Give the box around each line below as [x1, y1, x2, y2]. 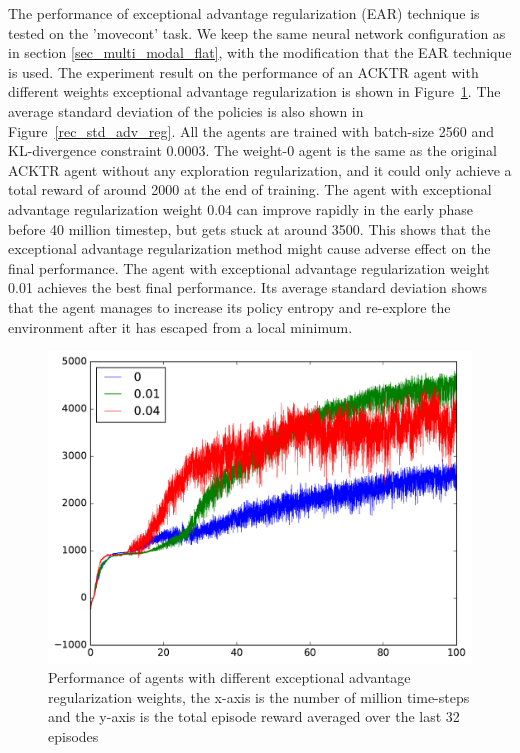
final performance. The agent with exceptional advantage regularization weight [8, 257, 490, 278]
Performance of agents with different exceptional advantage [48, 667, 411, 688]
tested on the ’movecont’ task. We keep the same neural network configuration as [8, 22, 506, 43]
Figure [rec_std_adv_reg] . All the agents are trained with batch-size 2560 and [8, 120, 494, 141]
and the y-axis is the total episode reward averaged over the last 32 [48, 706, 460, 727]
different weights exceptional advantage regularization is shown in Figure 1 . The [8, 81, 501, 102]
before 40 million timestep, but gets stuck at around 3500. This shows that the [8, 218, 491, 239]
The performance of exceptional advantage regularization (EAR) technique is [8, 3, 480, 23]
